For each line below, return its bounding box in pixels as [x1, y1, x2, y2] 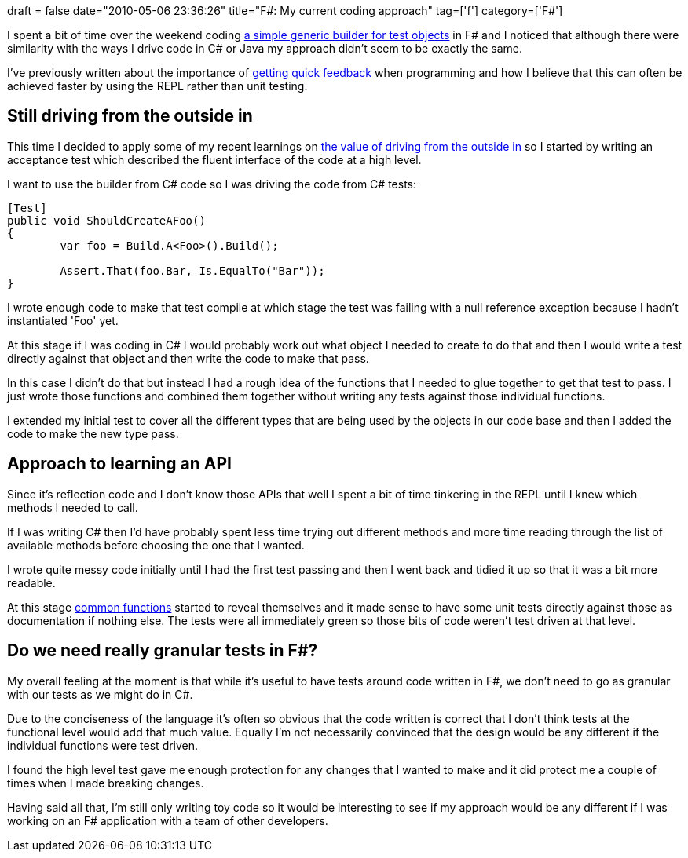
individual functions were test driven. [7, 738, 199, 752]
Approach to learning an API [7, 454, 232, 474]
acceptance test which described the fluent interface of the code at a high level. [7, 152, 422, 166]
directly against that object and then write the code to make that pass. [7, 351, 369, 365]
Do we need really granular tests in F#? [7, 641, 318, 661]
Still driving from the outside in [7, 106, 253, 126]
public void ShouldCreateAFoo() [7, 214, 206, 227]
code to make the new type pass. [7, 426, 179, 440]
